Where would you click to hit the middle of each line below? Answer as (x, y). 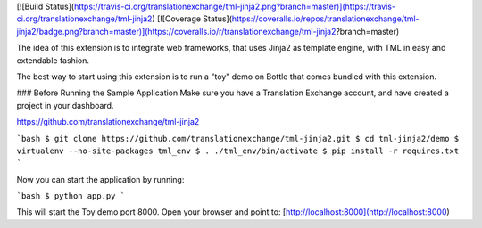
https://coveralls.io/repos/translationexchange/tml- (325, 19)
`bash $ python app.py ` (71, 196)
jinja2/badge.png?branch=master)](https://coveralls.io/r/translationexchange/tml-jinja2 (176, 31)
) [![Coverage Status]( (192, 19)
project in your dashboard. (65, 105)
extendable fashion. (53, 60)
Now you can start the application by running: (100, 179)
